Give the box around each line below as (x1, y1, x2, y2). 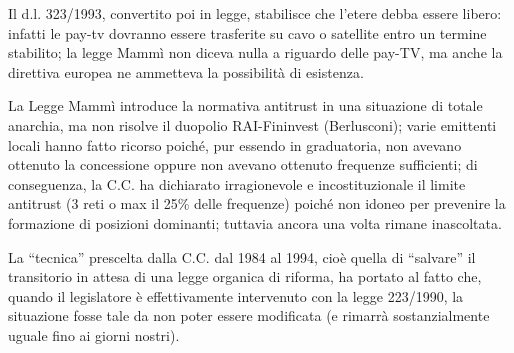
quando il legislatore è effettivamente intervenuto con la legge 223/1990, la (8, 285, 464, 306)
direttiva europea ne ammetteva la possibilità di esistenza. (8, 61, 364, 82)
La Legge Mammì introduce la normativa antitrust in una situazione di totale (8, 95, 483, 116)
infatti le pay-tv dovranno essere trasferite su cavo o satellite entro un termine (8, 22, 487, 43)
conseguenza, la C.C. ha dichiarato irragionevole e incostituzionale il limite (8, 173, 466, 194)
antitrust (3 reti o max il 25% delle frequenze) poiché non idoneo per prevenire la (8, 193, 506, 214)
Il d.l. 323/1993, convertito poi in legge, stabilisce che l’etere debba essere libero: (8, 3, 502, 23)
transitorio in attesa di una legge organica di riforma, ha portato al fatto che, (8, 266, 482, 287)
